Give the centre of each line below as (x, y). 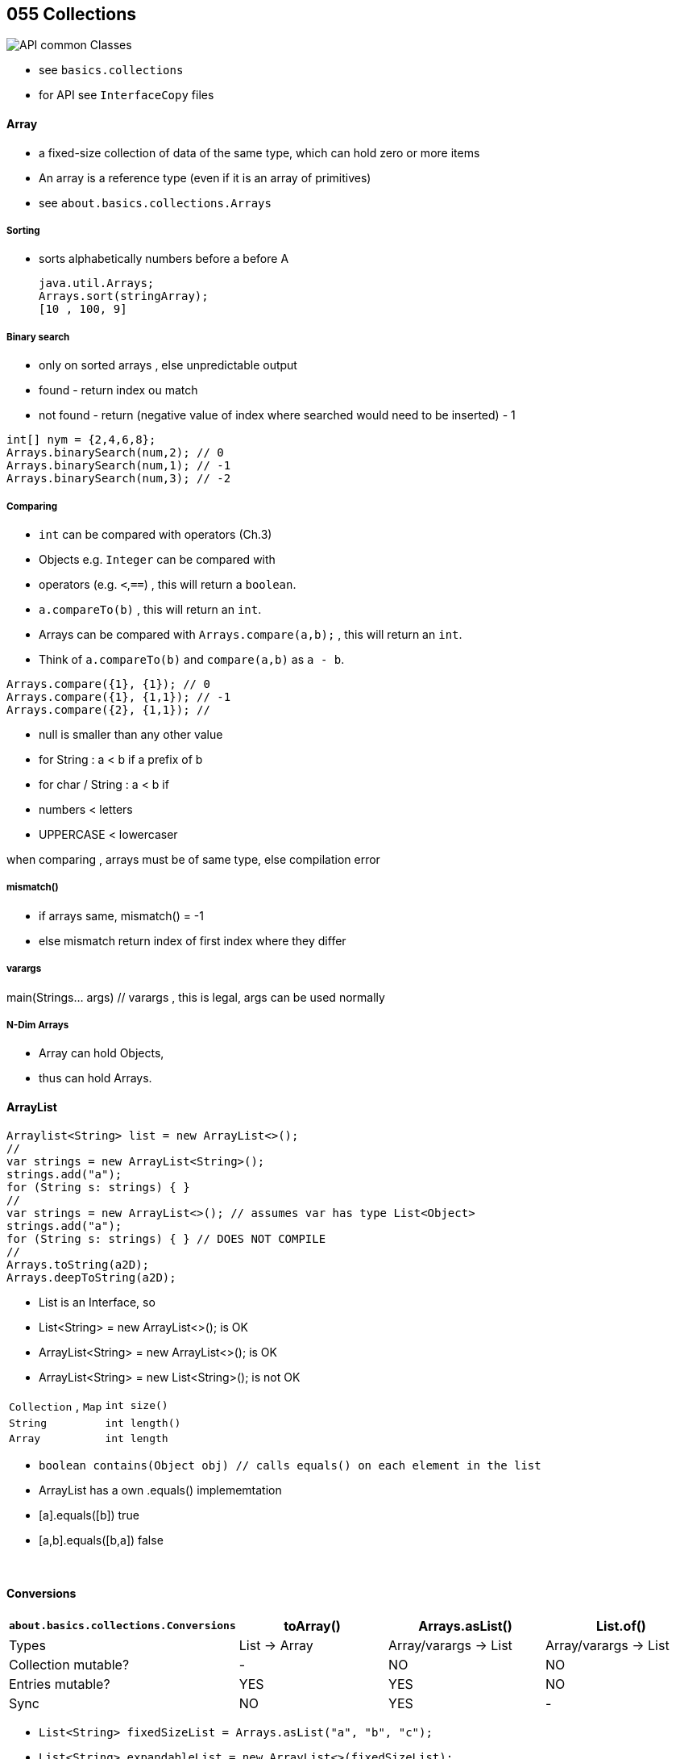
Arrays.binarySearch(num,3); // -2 (119, 479)
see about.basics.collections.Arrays (155, 202)
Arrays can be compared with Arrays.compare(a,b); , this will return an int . (251, 634)
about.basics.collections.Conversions (122, 1626)
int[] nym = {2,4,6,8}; (81, 440)
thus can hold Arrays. (95, 1078)
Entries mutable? (60, 1684)
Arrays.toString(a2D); (78, 1264)
